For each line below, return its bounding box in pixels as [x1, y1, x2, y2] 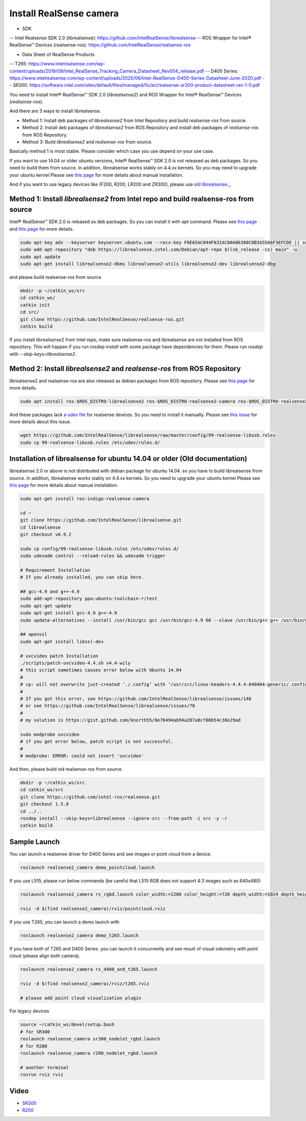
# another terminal [20, 1064, 69, 1070]
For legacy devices [9, 1008, 49, 1014]
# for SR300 [20, 1029, 50, 1035]
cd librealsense [20, 524, 61, 530]
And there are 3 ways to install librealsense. [9, 108, 101, 114]
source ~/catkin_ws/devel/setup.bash [20, 1021, 115, 1028]
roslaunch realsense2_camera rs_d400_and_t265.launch [20, 966, 158, 972]
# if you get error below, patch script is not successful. [20, 739, 174, 745]
